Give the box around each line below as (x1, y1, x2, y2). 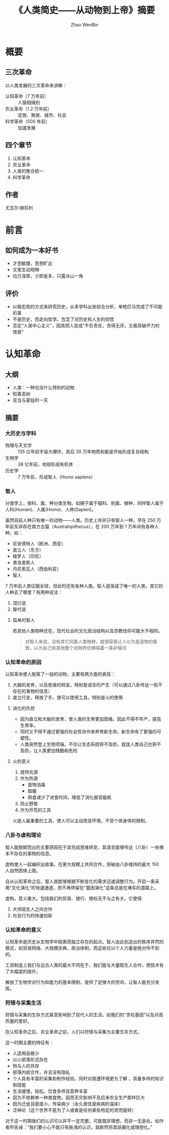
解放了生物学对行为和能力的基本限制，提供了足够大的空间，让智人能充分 (5, 979, 155, 985)
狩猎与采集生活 (5, 999, 42, 1006)
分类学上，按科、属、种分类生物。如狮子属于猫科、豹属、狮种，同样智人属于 (5, 500, 164, 506)
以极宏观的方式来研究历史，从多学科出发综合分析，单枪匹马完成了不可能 (12, 304, 162, 310)
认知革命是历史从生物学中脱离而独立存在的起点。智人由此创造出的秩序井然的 (5, 939, 164, 945)
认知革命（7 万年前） (5, 93, 49, 99)
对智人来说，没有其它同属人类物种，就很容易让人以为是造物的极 (25, 639, 157, 645)
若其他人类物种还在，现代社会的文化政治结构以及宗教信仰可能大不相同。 (12, 628, 162, 634)
